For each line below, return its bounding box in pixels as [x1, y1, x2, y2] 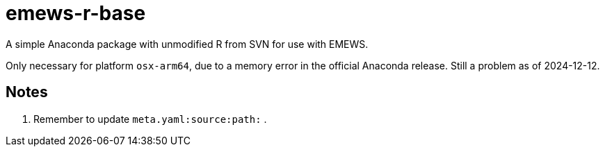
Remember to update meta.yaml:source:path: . [33, 112, 267, 125]
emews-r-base [6, 1, 146, 25]
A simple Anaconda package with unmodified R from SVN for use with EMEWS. [6, 37, 369, 50]
